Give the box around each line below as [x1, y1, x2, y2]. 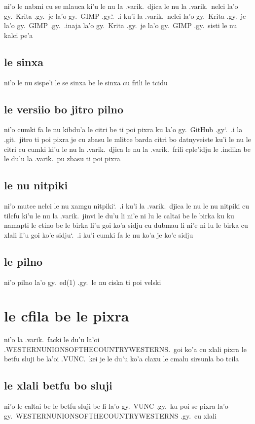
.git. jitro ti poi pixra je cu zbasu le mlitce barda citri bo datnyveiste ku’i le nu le [4, 134, 251, 144]
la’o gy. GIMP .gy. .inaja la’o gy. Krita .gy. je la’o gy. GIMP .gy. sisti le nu [4, 20, 237, 31]
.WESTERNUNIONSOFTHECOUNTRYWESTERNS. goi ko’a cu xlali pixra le [4, 344, 247, 354]
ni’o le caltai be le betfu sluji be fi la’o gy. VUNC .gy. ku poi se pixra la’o [4, 401, 228, 411]
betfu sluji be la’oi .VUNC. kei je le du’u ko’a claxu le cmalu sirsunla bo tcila [4, 353, 239, 364]
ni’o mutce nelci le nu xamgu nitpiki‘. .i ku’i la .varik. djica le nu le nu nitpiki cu [4, 200, 250, 211]
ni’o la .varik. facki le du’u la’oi [4, 334, 100, 345]
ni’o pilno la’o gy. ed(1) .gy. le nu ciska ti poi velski [4, 277, 161, 287]
